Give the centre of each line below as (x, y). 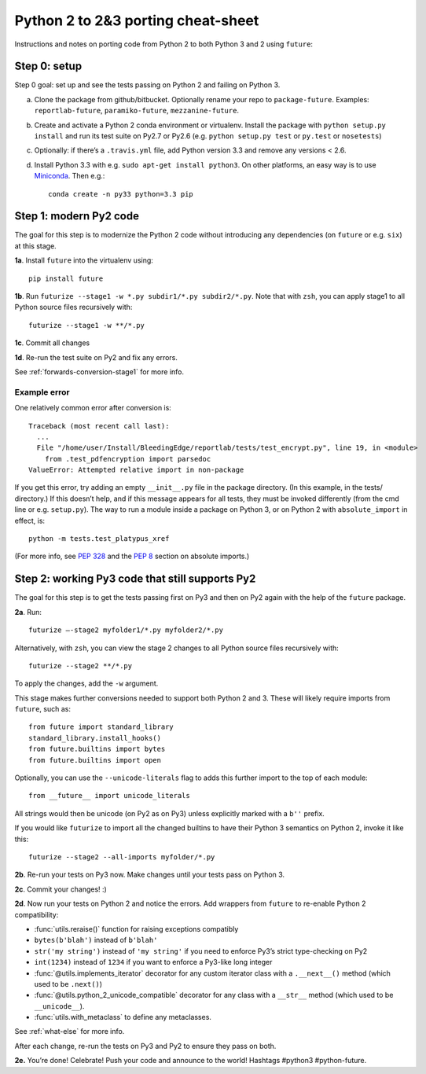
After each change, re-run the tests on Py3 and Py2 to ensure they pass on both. (145, 1046)
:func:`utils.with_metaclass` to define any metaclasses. (123, 1017)
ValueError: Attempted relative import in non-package (136, 470)
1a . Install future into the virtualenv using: (84, 260)
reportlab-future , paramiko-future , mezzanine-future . (137, 111)
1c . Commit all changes (52, 343)
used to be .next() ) (68, 984)
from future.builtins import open (95, 760)
